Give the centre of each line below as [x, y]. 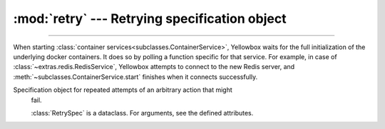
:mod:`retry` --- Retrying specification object [150, 19]
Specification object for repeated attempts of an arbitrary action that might [123, 90]
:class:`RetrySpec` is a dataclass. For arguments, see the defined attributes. [142, 113]
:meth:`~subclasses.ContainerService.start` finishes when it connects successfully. [135, 77]
